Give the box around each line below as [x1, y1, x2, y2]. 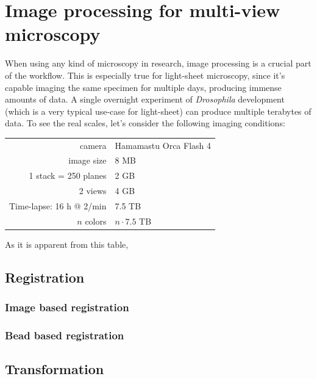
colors [85, 214, 107, 227]
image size [68, 154, 107, 167]
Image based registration [5, 300, 129, 315]
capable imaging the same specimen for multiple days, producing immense [5, 81, 282, 93]
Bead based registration [5, 328, 124, 343]
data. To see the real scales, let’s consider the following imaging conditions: [5, 117, 285, 129]
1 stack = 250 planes [29, 169, 107, 182]
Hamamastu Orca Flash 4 [115, 139, 212, 151]
